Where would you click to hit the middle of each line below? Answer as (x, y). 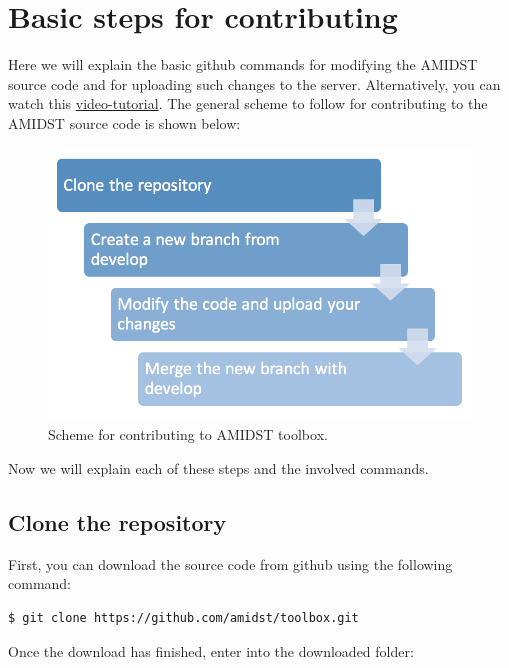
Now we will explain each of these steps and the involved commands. (218, 468)
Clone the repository (117, 522)
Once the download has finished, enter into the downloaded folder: (211, 650)
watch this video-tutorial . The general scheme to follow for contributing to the (248, 103)
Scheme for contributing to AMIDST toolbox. (188, 434)
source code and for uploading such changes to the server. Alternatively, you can (254, 83)
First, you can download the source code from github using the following (230, 563)
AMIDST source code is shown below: (124, 122)
